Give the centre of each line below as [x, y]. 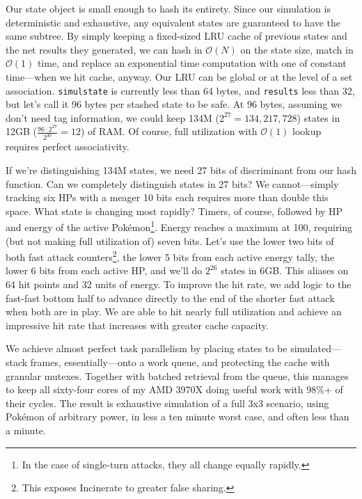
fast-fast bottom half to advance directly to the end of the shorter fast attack [170, 298]
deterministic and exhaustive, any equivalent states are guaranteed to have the [173, 22]
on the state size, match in [297, 49]
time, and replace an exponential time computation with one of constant [192, 63]
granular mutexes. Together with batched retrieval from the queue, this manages [177, 375]
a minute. [26, 430]
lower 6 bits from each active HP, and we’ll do [104, 270]
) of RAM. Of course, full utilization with [169, 131]
